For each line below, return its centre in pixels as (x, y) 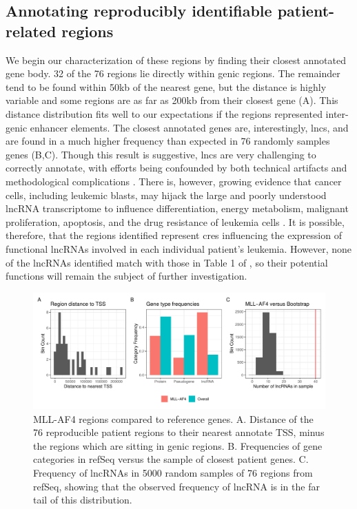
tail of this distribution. (83, 500)
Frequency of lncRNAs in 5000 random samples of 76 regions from (173, 472)
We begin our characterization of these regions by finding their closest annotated (176, 60)
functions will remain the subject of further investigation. (126, 276)
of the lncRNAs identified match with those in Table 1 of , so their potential (167, 262)
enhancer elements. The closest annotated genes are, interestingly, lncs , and (189, 127)
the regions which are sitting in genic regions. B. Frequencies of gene (178, 445)
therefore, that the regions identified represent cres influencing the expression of (174, 235)
